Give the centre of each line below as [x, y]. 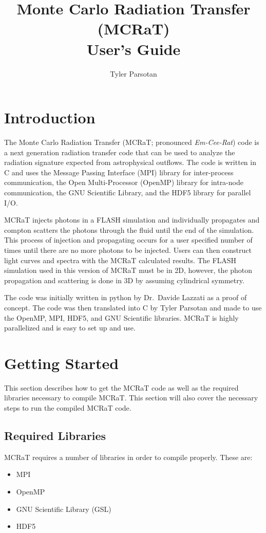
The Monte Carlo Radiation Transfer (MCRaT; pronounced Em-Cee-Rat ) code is [132, 142]
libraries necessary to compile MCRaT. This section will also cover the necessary [131, 398]
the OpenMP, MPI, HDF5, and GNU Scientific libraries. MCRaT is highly [121, 317]
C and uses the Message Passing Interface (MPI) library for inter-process [119, 172]
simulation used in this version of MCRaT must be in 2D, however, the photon [128, 270]
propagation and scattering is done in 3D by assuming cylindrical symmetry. [124, 280]
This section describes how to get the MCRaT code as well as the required [121, 387]
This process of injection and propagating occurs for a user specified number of [128, 240]
